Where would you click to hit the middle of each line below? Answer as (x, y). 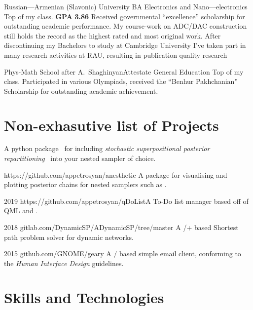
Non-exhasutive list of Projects (111, 125)
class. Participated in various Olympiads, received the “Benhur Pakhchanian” (121, 81)
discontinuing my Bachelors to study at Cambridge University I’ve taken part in (125, 45)
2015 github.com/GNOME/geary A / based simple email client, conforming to (123, 253)
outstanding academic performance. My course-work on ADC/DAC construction (126, 26)
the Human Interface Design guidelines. (64, 263)
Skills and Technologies (84, 297)
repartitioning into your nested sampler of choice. (80, 158)
